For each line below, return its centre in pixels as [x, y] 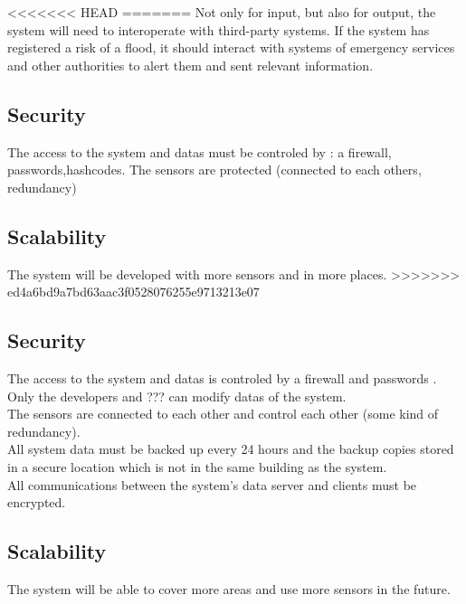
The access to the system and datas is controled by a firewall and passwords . [222, 377]
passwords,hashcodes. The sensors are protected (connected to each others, [214, 170]
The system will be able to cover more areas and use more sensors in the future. [229, 588]
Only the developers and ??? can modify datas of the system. [177, 396]
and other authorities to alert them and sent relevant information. [190, 65]
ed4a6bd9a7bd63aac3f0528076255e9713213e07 [133, 292]
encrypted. [37, 502]
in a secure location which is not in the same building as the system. [197, 466]
